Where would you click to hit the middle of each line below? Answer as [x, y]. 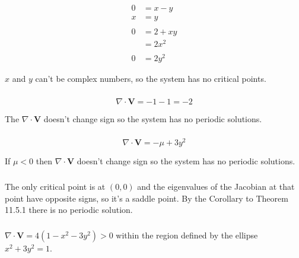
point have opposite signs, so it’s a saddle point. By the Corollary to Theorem [147, 198]
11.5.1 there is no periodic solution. [69, 210]
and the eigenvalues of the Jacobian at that [216, 186]
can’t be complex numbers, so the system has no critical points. [151, 79]
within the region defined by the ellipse [187, 235]
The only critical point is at [55, 186]
